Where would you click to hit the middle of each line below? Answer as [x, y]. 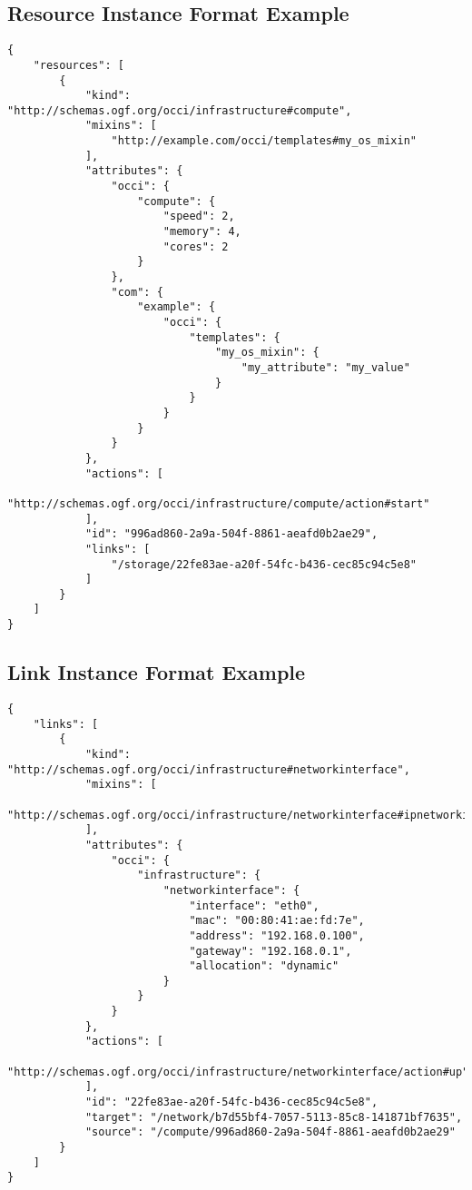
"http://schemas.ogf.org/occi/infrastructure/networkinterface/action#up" [238, 1072]
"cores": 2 [196, 246]
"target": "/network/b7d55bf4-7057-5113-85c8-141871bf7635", [274, 1117]
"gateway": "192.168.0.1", [270, 951]
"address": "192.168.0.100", [277, 935]
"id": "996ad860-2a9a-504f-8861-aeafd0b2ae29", [231, 534]
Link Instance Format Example [157, 672]
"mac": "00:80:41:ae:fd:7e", [277, 921]
